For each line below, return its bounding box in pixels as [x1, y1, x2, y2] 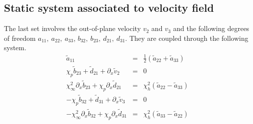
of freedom [4, 32, 36, 43]
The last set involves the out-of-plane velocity [4, 23, 141, 33]
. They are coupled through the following [125, 32, 249, 43]
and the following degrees [173, 23, 250, 33]
